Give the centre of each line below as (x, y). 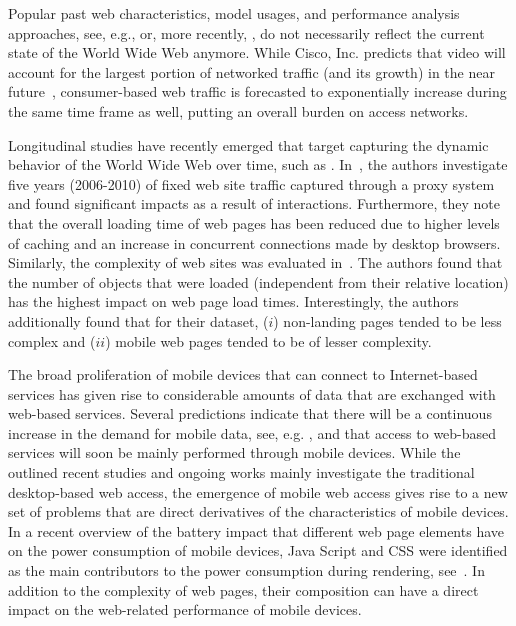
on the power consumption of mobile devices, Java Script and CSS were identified (258, 550)
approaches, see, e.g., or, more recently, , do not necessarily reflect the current (246, 32)
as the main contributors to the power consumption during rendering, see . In (246, 570)
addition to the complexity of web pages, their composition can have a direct (243, 589)
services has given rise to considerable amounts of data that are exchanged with (252, 393)
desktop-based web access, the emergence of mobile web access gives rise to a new (258, 491)
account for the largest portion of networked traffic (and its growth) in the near (251, 71)
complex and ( (52, 340)
